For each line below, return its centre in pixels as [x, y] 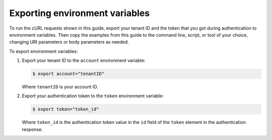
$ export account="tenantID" [69, 74]
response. [32, 129]
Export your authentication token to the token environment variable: [93, 96]
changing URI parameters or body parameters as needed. [69, 42]
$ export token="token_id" [66, 109]
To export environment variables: [44, 51]
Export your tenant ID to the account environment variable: [84, 61]
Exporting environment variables [80, 13]
